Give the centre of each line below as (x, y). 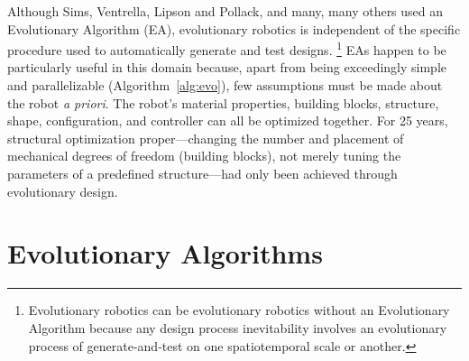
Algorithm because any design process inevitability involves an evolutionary (238, 327)
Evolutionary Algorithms (165, 253)
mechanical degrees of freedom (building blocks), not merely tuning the (204, 156)
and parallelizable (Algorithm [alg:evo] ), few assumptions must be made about (225, 85)
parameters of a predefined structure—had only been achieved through (202, 173)
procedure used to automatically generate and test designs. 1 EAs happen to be (227, 48)
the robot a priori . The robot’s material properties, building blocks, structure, (223, 102)
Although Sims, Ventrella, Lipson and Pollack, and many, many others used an (225, 11)
